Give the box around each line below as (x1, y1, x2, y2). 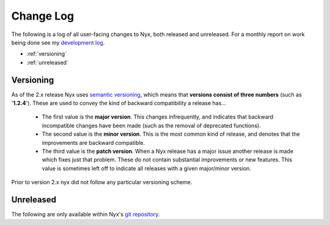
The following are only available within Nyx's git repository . (11, 211, 160, 218)
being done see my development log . (11, 39, 105, 46)
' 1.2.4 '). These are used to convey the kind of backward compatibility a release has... (11, 100, 226, 107)
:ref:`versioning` (26, 50, 67, 57)
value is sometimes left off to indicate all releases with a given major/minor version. (42, 164, 252, 172)
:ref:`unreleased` (26, 59, 68, 66)
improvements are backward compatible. (42, 139, 145, 146)
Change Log (11, 9, 75, 23)
